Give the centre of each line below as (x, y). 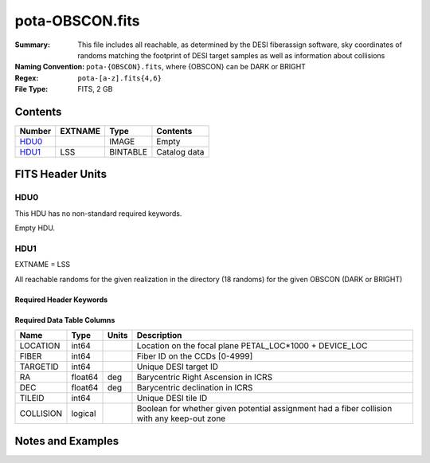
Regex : (27, 78)
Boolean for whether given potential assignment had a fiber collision (264, 409)
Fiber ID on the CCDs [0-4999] (195, 356)
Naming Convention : (50, 67)
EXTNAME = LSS (43, 265)
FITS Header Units (61, 174)
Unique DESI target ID (178, 367)
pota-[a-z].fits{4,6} (120, 78)
